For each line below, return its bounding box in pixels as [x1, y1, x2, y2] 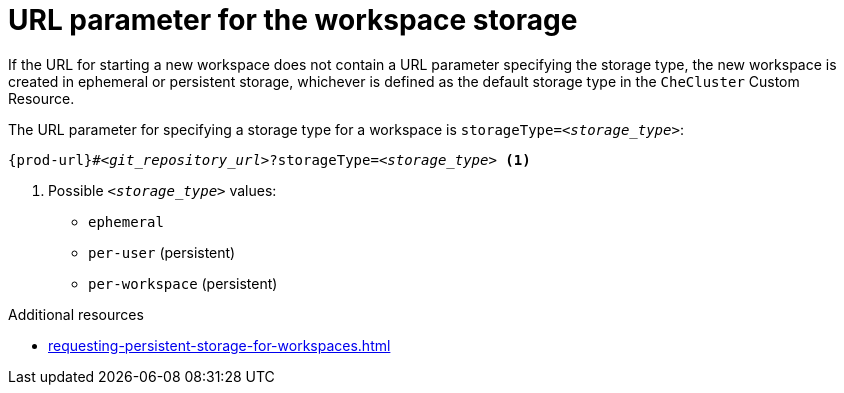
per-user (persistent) [88, 243, 236, 261]
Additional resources [8, 305, 144, 323]
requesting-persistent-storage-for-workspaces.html [48, 336, 391, 354]
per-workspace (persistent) [88, 274, 278, 292]
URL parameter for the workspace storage [8, 3, 578, 37]
